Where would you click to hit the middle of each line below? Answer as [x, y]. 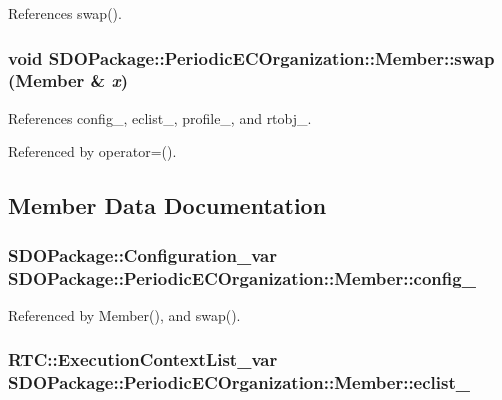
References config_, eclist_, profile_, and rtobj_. [160, 117]
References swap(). [65, 13]
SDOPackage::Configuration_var [142, 254]
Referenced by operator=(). [92, 151]
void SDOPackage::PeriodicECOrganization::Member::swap [251, 57]
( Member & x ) [68, 80]
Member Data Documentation [167, 205]
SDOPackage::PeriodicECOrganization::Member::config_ [242, 277]
